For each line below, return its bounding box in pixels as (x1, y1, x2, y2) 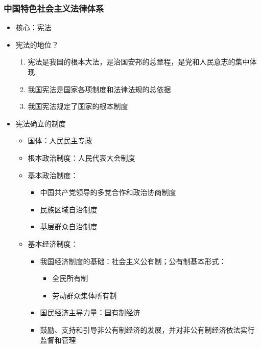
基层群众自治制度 (40, 221, 98, 232)
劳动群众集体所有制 (52, 290, 117, 300)
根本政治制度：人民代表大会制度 (28, 152, 135, 163)
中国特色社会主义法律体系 (4, 2, 104, 14)
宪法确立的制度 (15, 118, 66, 128)
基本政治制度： (28, 169, 78, 180)
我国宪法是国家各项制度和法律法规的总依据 (28, 83, 171, 94)
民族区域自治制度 (40, 204, 98, 214)
